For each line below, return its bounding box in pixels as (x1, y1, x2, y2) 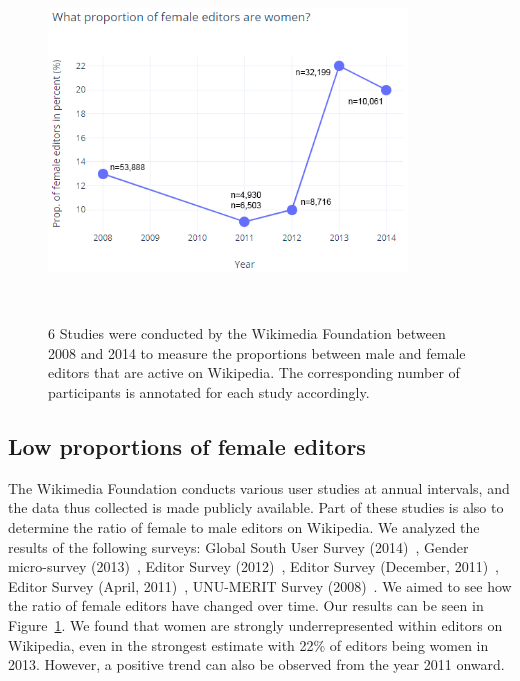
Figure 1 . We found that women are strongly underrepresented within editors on (8, 614, 503, 635)
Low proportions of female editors (8, 431, 366, 461)
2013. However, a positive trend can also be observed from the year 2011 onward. (8, 654, 505, 675)
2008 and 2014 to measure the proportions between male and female (48, 342, 466, 363)
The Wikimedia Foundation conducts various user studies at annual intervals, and (8, 477, 510, 498)
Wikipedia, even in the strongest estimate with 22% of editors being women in (8, 634, 489, 655)
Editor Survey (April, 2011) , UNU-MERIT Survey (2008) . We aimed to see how (8, 575, 512, 596)
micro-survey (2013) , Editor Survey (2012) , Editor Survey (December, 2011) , (8, 556, 499, 577)
